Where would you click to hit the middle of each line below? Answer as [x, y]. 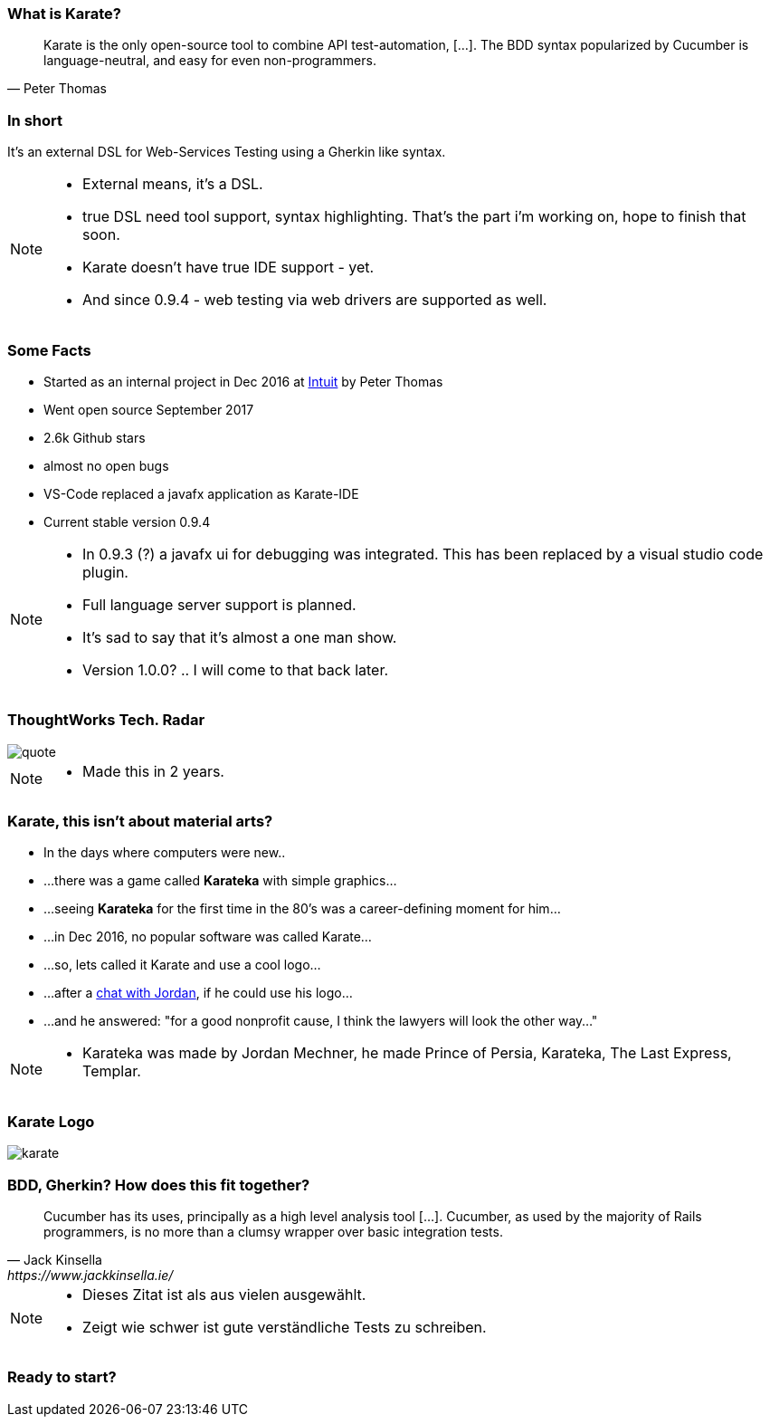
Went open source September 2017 [149, 409]
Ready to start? [62, 1377]
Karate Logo [51, 1121]
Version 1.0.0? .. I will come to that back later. [236, 669]
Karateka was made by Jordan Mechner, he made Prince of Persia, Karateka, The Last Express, [407, 1053]
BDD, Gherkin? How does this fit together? [159, 1185]
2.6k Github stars [95, 437]
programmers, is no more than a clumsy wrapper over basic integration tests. [273, 1231]
